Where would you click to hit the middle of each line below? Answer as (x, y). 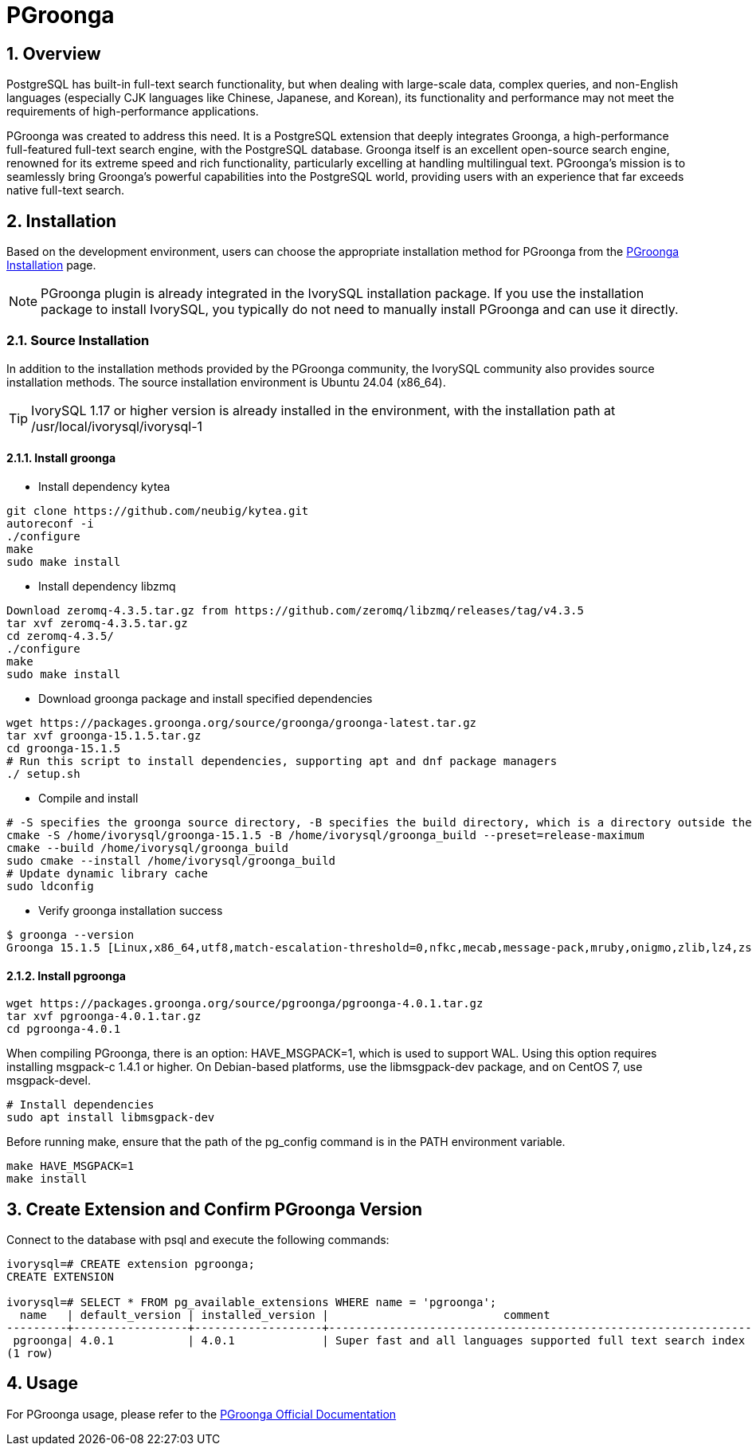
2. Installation (62, 221)
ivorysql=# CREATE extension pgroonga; (131, 1264)
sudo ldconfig (50, 886)
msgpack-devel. (49, 1081)
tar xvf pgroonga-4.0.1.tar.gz (104, 1016)
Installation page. (51, 265)
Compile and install (88, 798)
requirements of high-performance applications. (133, 112)
